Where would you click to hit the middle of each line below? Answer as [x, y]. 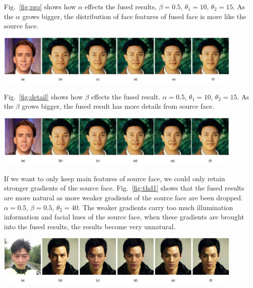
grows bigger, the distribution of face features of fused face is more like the [134, 16]
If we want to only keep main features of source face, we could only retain [115, 178]
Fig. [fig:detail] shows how [43, 96]
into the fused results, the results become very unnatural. [90, 226]
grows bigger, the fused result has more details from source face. [118, 106]
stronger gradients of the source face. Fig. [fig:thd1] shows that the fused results [124, 188]
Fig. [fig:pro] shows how [40, 6]
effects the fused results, [121, 6]
